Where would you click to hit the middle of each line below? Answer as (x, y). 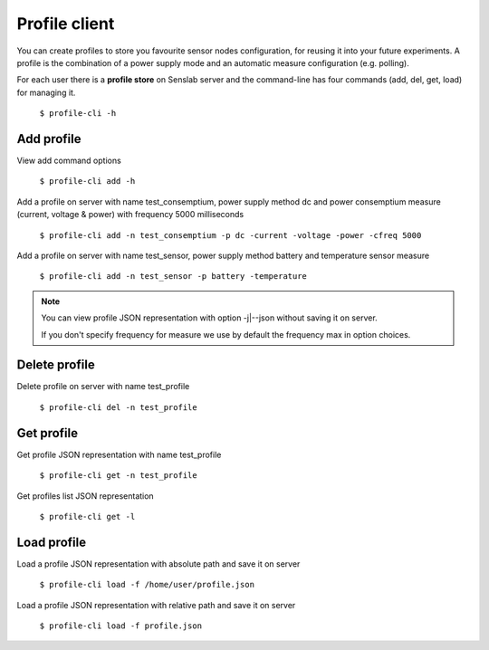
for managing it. (46, 92)
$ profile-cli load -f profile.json (121, 626)
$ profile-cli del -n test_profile (119, 407)
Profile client (66, 24)
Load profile (51, 542)
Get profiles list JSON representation (85, 496)
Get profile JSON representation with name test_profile (119, 454)
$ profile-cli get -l (87, 516)
